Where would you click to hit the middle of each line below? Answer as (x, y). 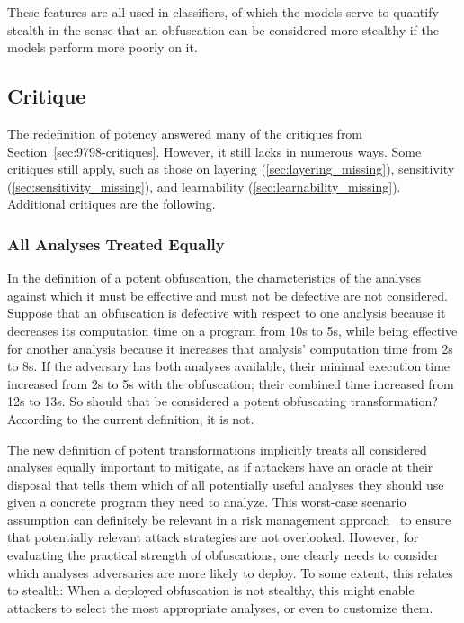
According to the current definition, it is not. (131, 418)
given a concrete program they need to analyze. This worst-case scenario (207, 502)
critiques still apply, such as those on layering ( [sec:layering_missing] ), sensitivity (231, 169)
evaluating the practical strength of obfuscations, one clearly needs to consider (223, 555)
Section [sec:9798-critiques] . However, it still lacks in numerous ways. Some (214, 151)
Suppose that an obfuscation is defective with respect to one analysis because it (227, 313)
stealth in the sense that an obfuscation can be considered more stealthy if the (223, 29)
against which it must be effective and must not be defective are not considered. (228, 295)
